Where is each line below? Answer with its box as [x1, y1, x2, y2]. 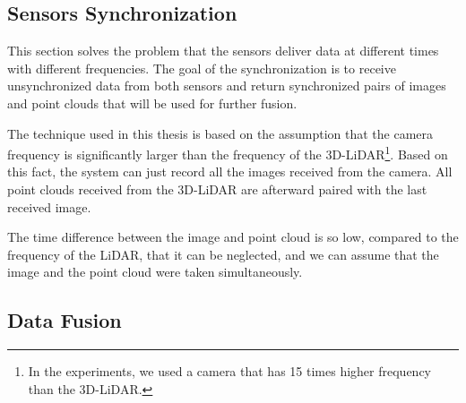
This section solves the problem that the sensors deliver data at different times [7, 41, 439, 60]
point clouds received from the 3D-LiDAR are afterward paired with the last [7, 180, 427, 199]
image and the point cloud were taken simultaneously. [7, 262, 303, 281]
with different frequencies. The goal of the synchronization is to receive [7, 58, 396, 77]
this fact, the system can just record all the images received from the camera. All [7, 162, 453, 181]
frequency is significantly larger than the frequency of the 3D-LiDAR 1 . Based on [7, 142, 448, 163]
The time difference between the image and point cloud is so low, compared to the [7, 227, 459, 246]
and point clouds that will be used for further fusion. [7, 93, 298, 112]
